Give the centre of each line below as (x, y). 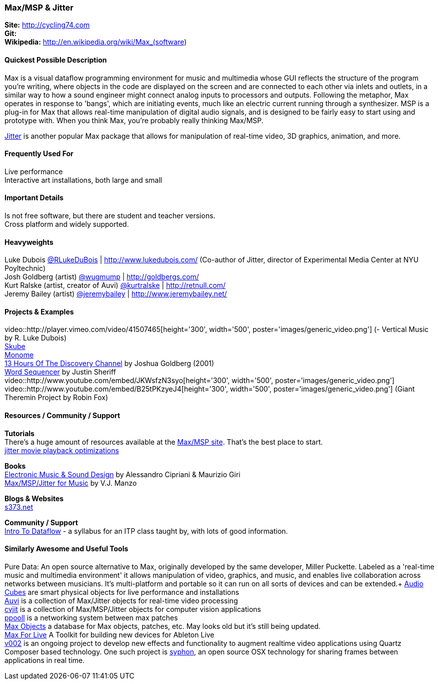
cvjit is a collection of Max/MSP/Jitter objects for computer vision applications (133, 609)
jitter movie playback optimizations (62, 450)
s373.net (19, 507)
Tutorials (19, 433)
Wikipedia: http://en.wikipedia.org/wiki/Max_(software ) (96, 42)
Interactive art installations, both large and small (83, 180)
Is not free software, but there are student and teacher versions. (110, 216)
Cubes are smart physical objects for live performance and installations (122, 592)
